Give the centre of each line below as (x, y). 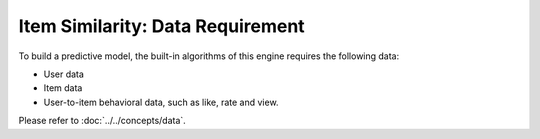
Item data (63, 88)
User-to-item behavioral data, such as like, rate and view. (161, 102)
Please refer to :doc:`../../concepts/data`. (102, 121)
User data (64, 74)
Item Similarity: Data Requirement (161, 26)
